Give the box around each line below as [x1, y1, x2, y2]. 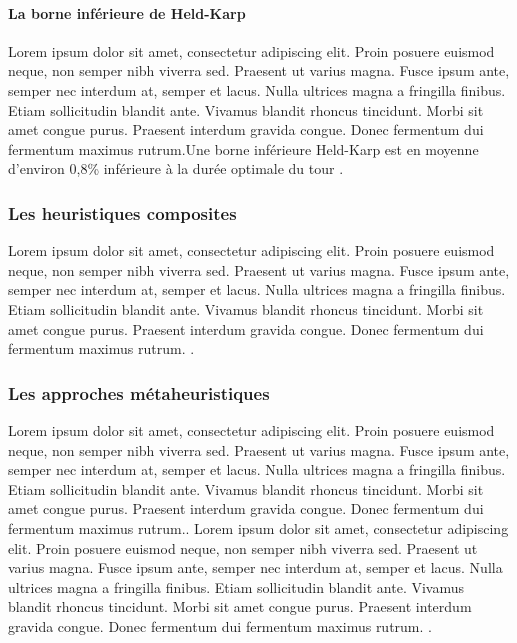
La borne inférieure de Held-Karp [8, 2, 246, 23]
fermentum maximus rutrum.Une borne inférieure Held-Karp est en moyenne [8, 138, 479, 159]
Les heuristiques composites [8, 200, 237, 225]
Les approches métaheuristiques [8, 380, 270, 405]
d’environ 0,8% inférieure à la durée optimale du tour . [8, 158, 344, 179]
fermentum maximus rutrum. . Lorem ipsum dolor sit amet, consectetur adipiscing [8, 517, 509, 538]
